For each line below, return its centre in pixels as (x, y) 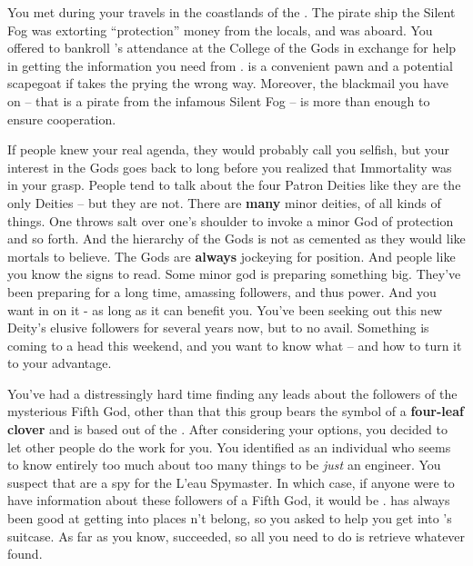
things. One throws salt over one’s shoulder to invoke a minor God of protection (231, 220)
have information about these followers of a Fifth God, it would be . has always (229, 500)
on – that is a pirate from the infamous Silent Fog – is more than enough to (219, 100)
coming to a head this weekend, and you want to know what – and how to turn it (235, 345)
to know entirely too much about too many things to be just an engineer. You (224, 465)
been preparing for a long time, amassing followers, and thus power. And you (222, 291)
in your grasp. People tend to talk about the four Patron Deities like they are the (234, 185)
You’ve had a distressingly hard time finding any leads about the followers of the (232, 393)
